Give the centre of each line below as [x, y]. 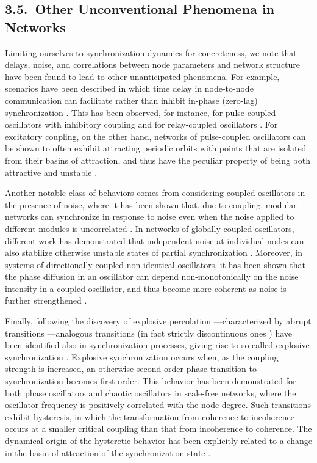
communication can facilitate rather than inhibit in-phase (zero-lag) [131, 100]
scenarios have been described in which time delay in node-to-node [129, 88]
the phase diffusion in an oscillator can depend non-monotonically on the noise [152, 276]
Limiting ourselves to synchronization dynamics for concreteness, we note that [151, 52]
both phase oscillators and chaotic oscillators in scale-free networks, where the [151, 392]
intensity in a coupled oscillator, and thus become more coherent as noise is [146, 288]
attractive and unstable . [51, 172]
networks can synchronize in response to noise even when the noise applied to [150, 217]
